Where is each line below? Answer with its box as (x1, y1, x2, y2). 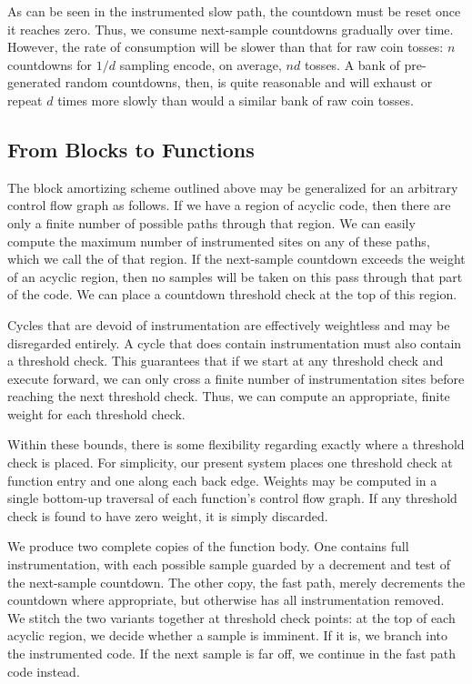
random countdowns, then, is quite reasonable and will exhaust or (65, 73, 433, 92)
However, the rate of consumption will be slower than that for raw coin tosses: (7, 37, 444, 56)
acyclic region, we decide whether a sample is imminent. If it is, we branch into (7, 626, 448, 645)
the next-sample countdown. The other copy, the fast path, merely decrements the (7, 572, 466, 591)
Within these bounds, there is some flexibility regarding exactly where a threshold (7, 435, 465, 454)
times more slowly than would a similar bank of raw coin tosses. (57, 90, 414, 109)
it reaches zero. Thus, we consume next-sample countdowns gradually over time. (7, 19, 454, 38)
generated (7, 73, 62, 92)
